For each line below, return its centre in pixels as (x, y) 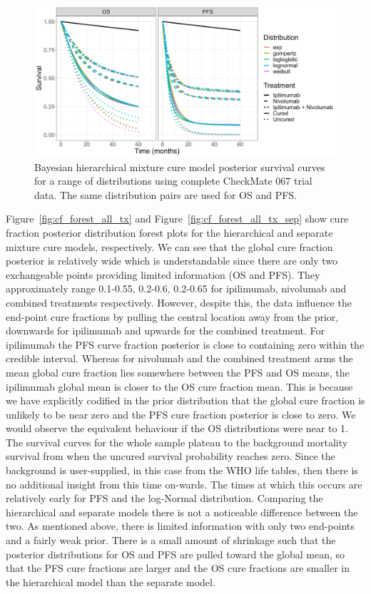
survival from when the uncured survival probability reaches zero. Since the (171, 456)
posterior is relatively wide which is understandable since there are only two (172, 261)
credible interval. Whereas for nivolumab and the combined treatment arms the (179, 358)
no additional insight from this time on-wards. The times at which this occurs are (184, 484)
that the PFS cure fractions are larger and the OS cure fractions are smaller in (178, 568)
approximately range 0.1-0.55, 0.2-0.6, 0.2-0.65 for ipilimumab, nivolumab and (176, 288)
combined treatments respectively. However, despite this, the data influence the (179, 302)
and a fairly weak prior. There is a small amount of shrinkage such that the (171, 540)
